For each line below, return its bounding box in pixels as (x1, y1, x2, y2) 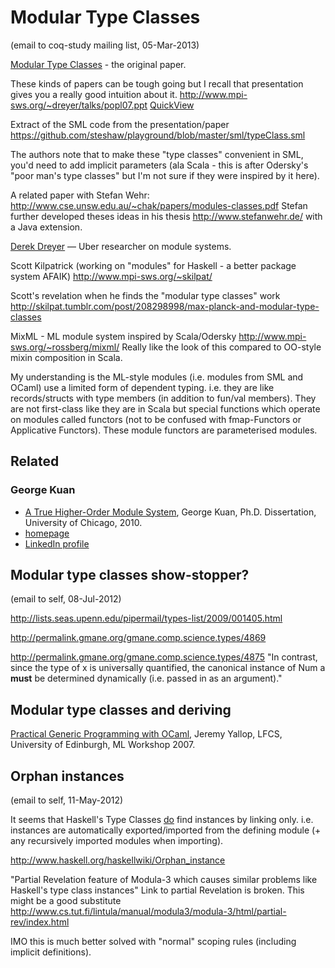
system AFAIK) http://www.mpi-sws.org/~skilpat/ (10, 270, 213, 282)
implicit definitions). (10, 946, 92, 958)
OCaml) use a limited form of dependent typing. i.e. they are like (10, 381, 275, 393)
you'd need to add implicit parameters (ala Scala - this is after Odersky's (10, 159, 309, 171)
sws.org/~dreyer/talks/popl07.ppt (10, 99, 148, 111)
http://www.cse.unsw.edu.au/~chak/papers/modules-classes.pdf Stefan (10, 199, 308, 211)
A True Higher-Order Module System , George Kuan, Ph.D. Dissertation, (24, 506, 317, 518)
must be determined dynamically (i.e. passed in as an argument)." (10, 672, 283, 685)
